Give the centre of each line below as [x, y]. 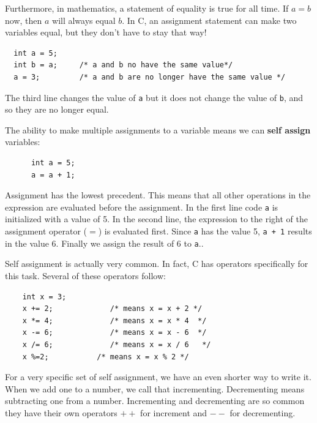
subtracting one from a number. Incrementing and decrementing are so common [155, 401]
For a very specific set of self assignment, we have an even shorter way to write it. [158, 377]
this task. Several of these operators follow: [85, 275]
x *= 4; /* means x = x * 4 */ [114, 320]
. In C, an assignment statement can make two [209, 20]
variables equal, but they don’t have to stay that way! [106, 32]
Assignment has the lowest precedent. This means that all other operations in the [158, 195]
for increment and [174, 412]
